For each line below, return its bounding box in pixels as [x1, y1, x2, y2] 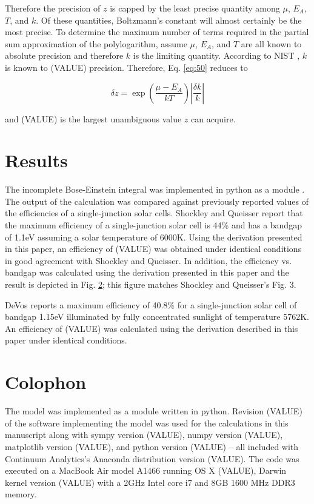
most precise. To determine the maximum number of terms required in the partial [5, 25, 309, 38]
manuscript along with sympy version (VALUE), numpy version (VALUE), [5, 428, 283, 441]
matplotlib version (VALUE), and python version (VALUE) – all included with [5, 440, 299, 453]
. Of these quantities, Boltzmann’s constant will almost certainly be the [36, 13, 302, 26]
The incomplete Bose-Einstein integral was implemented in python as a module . [5, 183, 305, 196]
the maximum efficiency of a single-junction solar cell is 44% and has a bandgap [5, 219, 302, 231]
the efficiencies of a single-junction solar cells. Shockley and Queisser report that [5, 207, 303, 219]
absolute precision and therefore [5, 49, 124, 62]
